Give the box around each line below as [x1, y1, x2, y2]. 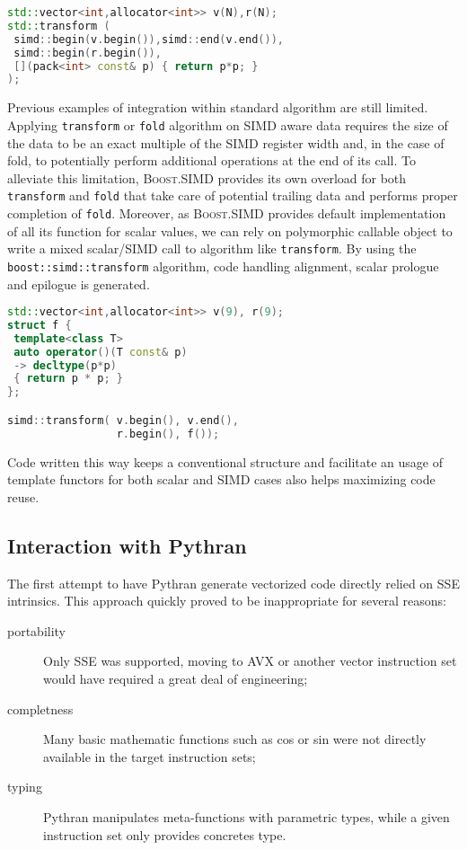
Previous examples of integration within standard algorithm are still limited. [7, 98, 428, 117]
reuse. [7, 487, 40, 506]
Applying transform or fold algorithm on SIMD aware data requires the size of [7, 115, 448, 134]
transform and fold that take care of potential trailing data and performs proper [7, 186, 458, 205]
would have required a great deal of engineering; [43, 668, 308, 687]
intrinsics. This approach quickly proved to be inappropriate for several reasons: [7, 591, 446, 610]
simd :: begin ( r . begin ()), [13, 46, 162, 59]
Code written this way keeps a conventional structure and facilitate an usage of [7, 452, 443, 471]
